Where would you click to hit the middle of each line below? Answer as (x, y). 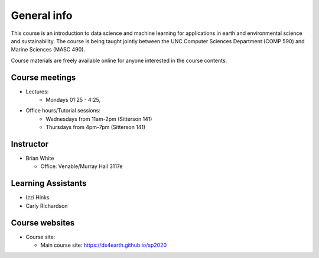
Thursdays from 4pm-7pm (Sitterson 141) (96, 127)
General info (42, 15)
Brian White (40, 158)
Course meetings (43, 77)
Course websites (43, 223)
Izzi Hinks (38, 198)
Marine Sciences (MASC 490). (48, 50)
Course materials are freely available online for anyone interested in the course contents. (119, 60)
